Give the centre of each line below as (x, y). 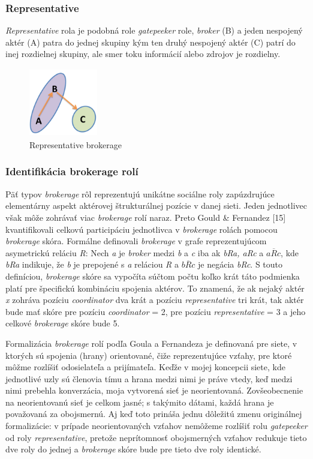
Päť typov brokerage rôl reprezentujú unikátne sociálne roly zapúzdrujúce (140, 193)
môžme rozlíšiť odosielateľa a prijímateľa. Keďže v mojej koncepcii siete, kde (145, 367)
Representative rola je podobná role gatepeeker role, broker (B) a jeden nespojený (154, 30)
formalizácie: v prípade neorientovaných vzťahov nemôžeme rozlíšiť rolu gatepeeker (156, 426)
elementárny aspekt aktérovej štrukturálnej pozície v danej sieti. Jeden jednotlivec (156, 205)
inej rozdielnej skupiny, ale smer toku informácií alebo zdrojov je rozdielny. (143, 54)
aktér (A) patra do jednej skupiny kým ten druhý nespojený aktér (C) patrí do (151, 42)
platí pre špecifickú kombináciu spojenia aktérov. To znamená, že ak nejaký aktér (155, 288)
